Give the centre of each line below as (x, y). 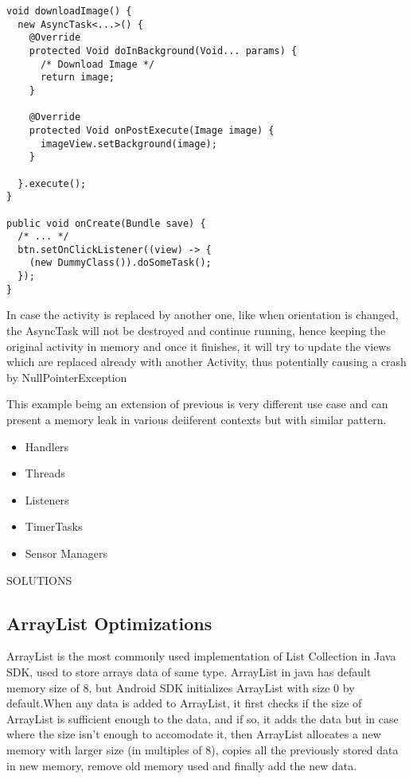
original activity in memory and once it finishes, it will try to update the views (199, 346)
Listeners (47, 499)
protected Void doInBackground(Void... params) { (163, 51)
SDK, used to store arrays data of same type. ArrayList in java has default (189, 671)
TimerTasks (54, 526)
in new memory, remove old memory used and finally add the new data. (182, 765)
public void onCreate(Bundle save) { (106, 223)
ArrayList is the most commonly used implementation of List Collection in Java (201, 656)
